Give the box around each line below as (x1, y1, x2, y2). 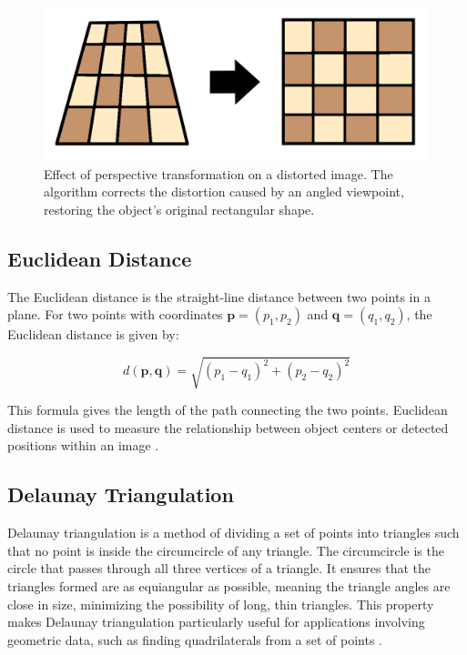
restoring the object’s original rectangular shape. (44, 199, 315, 218)
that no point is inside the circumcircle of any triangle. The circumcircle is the (7, 540, 444, 559)
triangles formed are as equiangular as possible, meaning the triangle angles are (7, 577, 451, 596)
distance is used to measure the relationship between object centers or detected (7, 418, 449, 437)
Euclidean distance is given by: (7, 325, 179, 344)
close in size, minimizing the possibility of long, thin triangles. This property (7, 594, 434, 613)
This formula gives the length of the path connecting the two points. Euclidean (7, 400, 448, 419)
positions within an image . (7, 436, 159, 455)
